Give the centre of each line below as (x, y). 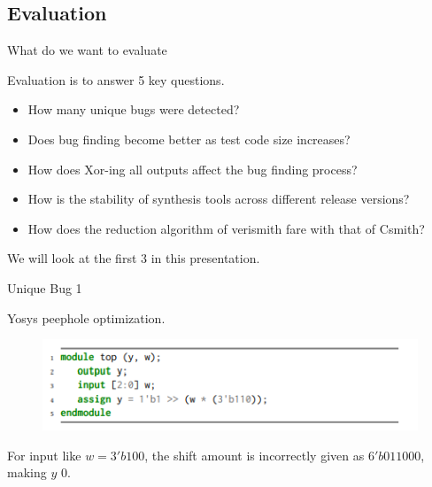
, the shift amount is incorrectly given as (255, 455)
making (27, 472)
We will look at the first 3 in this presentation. (134, 258)
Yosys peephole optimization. (86, 317)
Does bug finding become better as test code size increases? (189, 139)
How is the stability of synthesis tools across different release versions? (219, 199)
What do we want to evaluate (87, 50)
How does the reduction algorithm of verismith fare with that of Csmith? (226, 228)
